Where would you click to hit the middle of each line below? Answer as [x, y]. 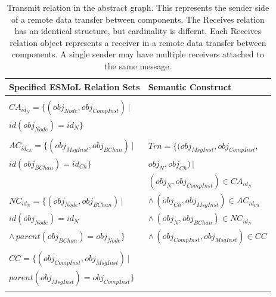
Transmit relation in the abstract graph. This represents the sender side [138, 7]
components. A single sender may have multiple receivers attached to [138, 54]
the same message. [138, 65]
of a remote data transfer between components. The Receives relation [138, 19]
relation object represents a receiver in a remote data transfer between [138, 42]
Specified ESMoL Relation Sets [75, 86]
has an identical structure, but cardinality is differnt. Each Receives [138, 31]
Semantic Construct [190, 86]
